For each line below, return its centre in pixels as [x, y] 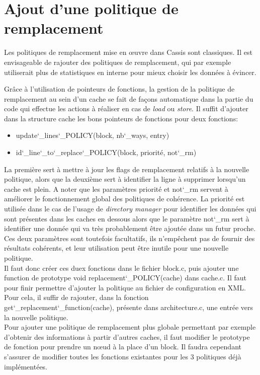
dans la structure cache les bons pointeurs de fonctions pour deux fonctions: [121, 118]
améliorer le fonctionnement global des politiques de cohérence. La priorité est [124, 199]
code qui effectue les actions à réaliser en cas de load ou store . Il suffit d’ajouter [126, 108]
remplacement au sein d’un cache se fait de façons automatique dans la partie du [129, 98]
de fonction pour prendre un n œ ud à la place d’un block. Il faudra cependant [123, 347]
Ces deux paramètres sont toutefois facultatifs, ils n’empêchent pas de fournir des [129, 238]
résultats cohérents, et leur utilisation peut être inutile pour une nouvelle [116, 248]
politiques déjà [219, 356]
